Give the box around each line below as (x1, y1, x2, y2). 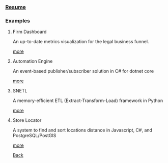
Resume (5, 4, 26, 11)
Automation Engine (12, 58, 53, 64)
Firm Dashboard (12, 29, 47, 35)
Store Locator (12, 117, 42, 123)
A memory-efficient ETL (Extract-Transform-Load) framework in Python (12, 97, 163, 104)
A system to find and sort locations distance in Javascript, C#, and (12, 127, 153, 133)
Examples (5, 17, 31, 24)
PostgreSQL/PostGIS (12, 133, 57, 139)
